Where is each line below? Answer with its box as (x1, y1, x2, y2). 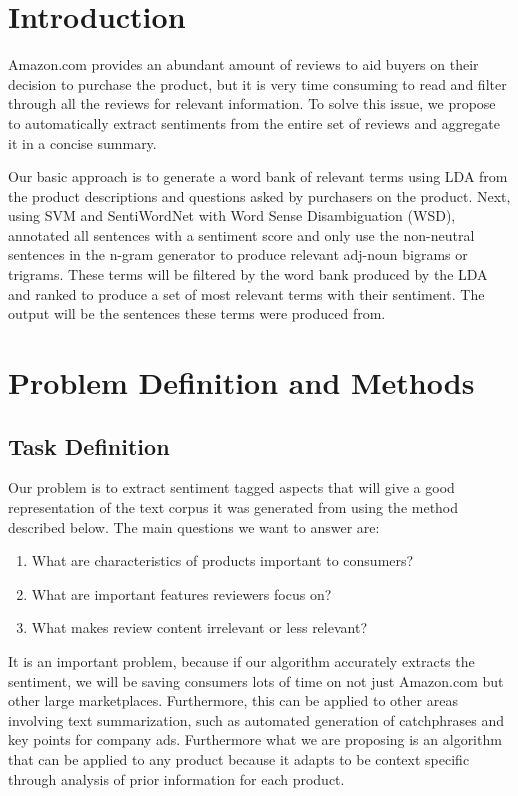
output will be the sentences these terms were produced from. (8, 303, 386, 324)
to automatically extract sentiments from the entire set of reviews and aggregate (8, 112, 501, 133)
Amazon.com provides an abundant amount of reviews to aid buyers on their (8, 54, 479, 75)
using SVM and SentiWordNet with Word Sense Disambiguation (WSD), (8, 205, 456, 226)
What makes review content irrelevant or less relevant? (31, 617, 367, 638)
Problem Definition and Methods (8, 362, 475, 403)
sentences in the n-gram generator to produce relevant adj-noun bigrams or (8, 244, 468, 265)
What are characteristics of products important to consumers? (31, 550, 414, 571)
